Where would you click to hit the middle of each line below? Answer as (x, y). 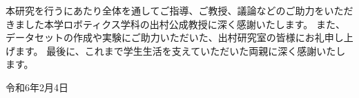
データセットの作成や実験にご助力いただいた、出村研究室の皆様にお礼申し (175, 37)
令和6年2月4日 (37, 87)
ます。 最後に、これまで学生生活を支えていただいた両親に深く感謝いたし (180, 50)
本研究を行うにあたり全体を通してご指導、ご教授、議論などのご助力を (165, 10)
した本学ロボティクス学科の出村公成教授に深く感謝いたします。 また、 (185, 24)
